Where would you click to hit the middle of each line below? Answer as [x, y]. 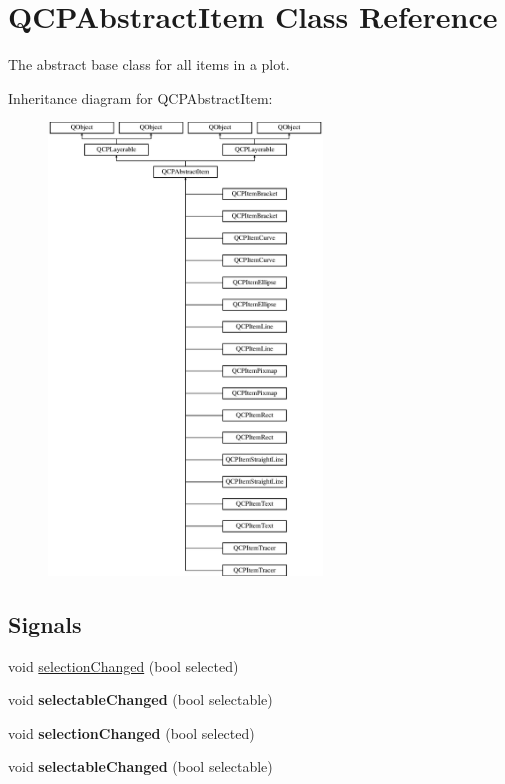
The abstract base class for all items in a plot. [149, 64]
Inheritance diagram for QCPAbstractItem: [140, 97]
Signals [45, 623]
